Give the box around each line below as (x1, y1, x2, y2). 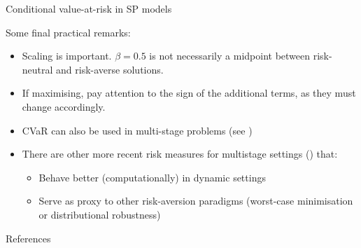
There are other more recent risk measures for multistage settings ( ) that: (22, 146, 338, 161)
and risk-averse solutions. (56, 62, 164, 76)
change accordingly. (22, 99, 106, 113)
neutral (22, 62, 53, 76)
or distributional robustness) (38, 207, 161, 221)
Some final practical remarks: (6, 25, 131, 39)
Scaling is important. (22, 48, 112, 63)
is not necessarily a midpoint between (149, 48, 311, 63)
